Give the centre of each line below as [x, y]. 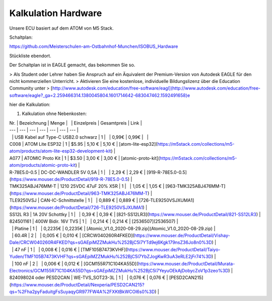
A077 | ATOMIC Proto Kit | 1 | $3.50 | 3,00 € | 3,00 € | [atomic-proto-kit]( [85, 158]
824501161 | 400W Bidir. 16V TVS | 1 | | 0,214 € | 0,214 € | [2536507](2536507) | [94, 222]
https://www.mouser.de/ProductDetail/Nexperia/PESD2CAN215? [78, 284]
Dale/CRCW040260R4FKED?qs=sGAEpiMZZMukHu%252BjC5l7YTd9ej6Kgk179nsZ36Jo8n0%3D [111, 242]
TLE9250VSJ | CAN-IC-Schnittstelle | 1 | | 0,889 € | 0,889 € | [74, 200]
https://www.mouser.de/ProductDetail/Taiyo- [174, 249]
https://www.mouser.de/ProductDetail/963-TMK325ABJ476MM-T [79, 193]
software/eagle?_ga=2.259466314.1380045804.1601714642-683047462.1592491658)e [100, 95]
